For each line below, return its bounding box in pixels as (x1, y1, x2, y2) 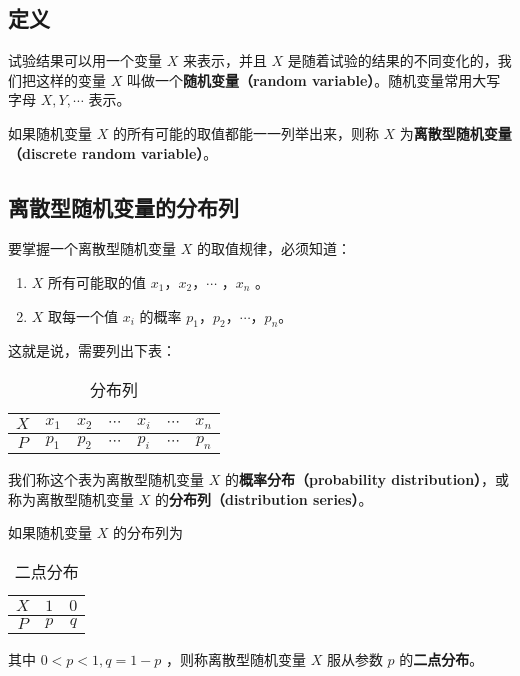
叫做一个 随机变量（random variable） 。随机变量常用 (126, 69, 473, 90)
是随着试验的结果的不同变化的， (287, 50, 498, 71)
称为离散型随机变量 (8, 488, 134, 509)
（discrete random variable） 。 (8, 142, 218, 163)
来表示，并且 (182, 50, 267, 71)
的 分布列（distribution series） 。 (154, 488, 373, 509)
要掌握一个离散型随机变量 (8, 238, 176, 259)
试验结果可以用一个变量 (8, 50, 162, 71)
